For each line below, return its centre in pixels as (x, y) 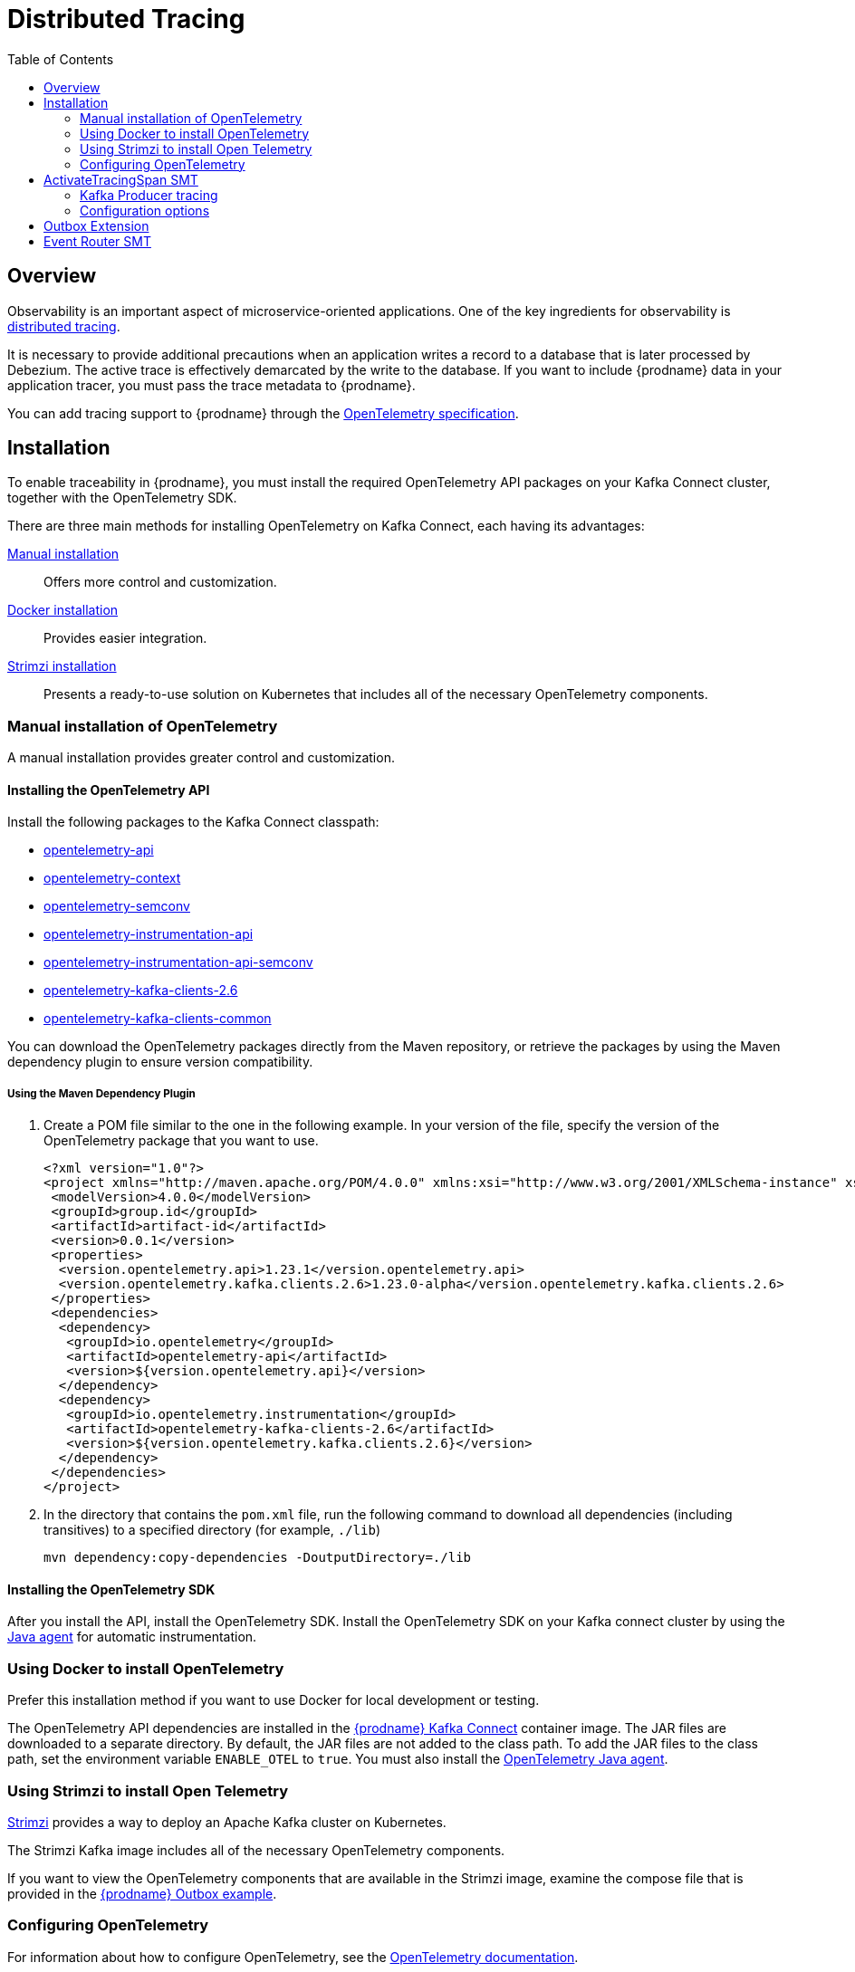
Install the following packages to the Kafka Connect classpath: (193, 822)
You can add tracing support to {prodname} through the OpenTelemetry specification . (263, 413)
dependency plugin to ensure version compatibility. (160, 1062)
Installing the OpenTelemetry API (109, 790)
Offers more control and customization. (160, 582)
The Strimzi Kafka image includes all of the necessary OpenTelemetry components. (256, 1850)
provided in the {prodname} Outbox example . (142, 1893)
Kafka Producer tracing (149, 195)
